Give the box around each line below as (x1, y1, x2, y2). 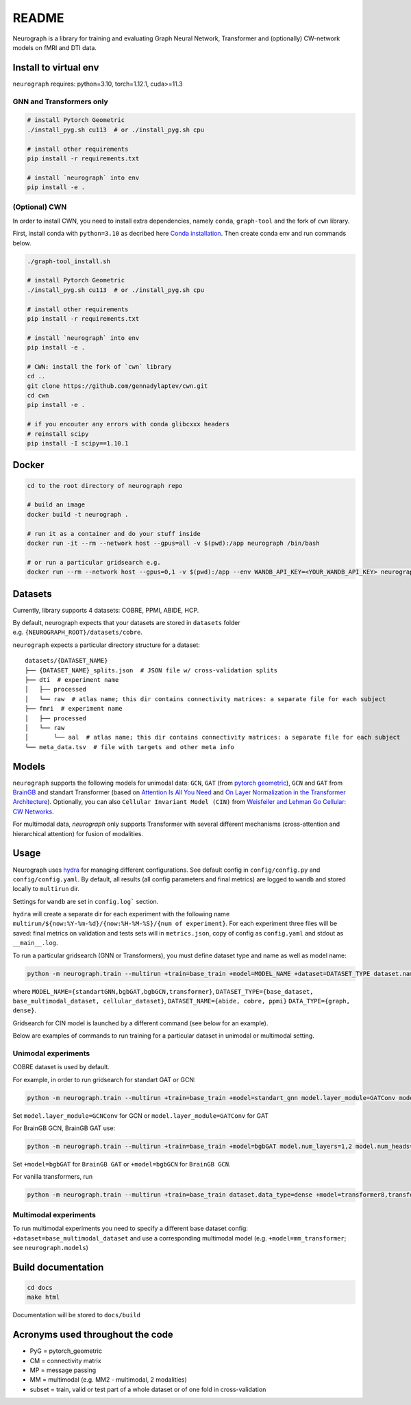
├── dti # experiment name (25, 676, 119, 683)
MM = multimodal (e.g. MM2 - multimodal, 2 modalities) (29, 1376, 188, 1384)
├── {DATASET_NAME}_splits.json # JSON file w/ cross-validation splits (25, 666, 278, 674)
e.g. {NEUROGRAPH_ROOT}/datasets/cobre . (12, 628, 143, 637)
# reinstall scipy (27, 430, 89, 438)
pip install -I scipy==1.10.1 (27, 439, 129, 448)
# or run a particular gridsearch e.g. (27, 559, 161, 566)
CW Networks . (12, 807, 54, 816)
